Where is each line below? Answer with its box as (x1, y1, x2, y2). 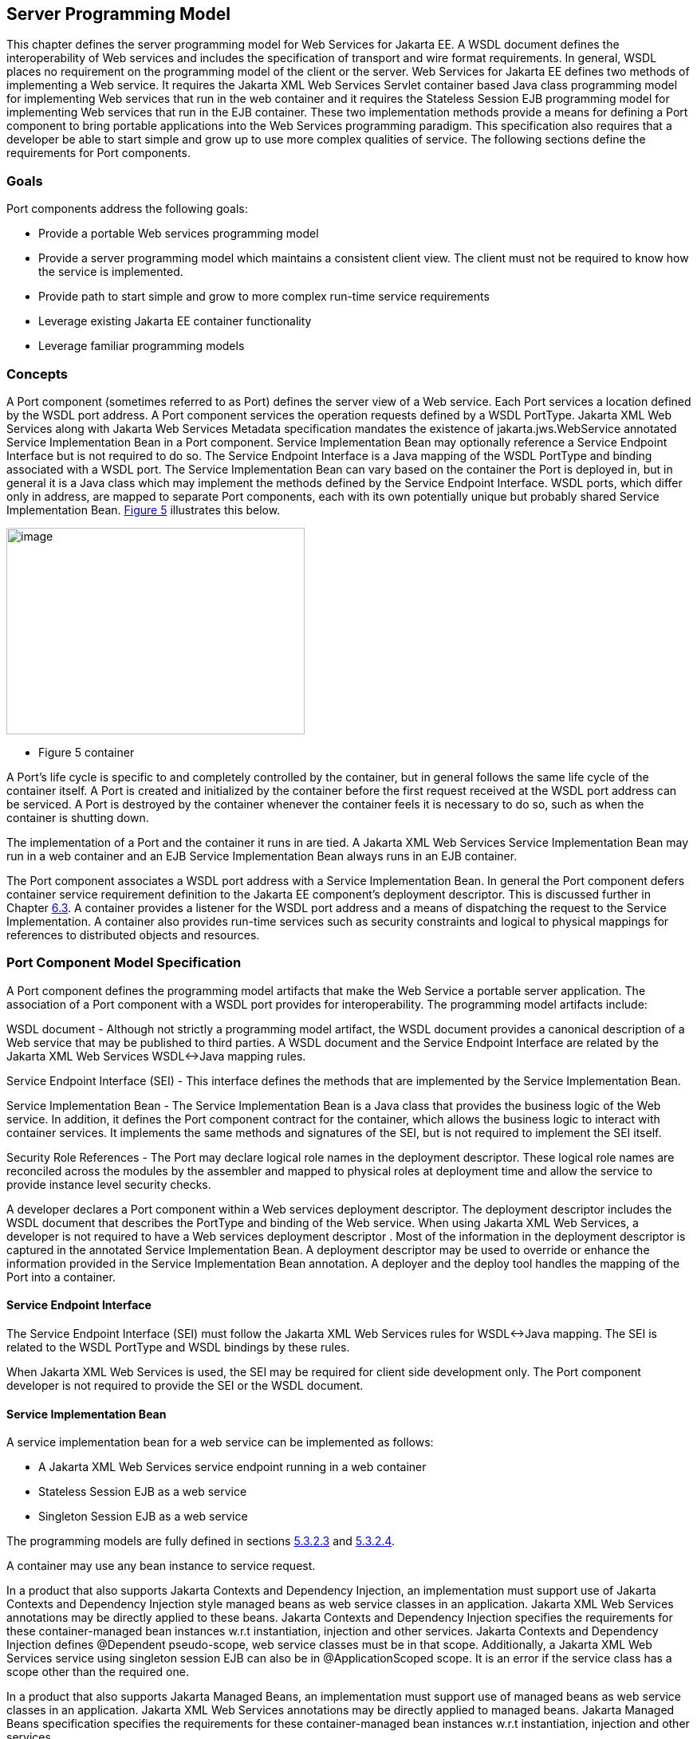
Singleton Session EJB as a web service (38, 1509, 248, 1524)
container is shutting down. (6, 810, 149, 824)
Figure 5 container (38, 745, 135, 759)
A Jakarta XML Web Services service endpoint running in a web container (38, 1460, 427, 1474)
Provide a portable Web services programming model (38, 226, 319, 241)
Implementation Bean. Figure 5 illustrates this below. (6, 502, 281, 517)
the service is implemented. (38, 265, 183, 279)
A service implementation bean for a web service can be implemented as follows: (6, 1435, 434, 1450)
